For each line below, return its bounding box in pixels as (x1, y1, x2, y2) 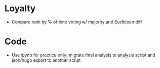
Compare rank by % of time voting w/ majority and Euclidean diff (11, 19, 142, 25)
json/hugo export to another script (11, 57, 81, 63)
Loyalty (4, 3, 36, 14)
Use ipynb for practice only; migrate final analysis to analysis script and (11, 52, 156, 58)
